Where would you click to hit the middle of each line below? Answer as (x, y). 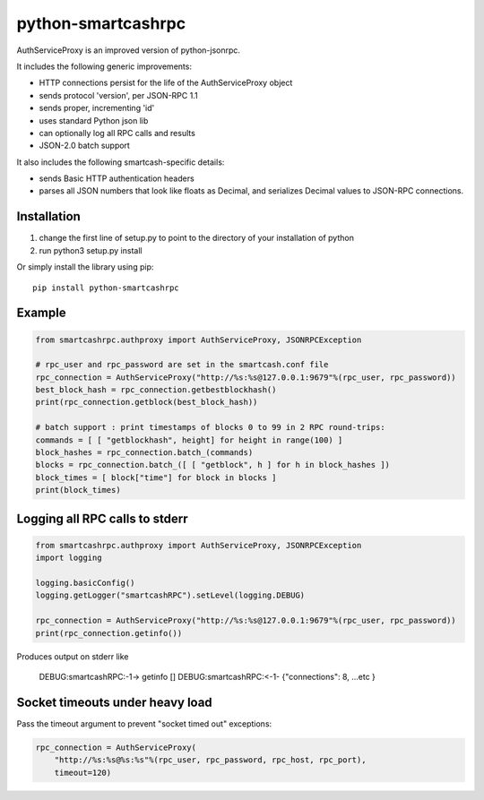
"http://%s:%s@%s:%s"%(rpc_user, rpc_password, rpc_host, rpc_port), (210, 760)
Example (41, 313)
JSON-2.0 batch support (84, 146)
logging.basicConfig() (85, 583)
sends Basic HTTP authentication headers (117, 178)
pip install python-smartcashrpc (106, 288)
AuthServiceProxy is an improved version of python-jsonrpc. (129, 50)
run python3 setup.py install (91, 250)
